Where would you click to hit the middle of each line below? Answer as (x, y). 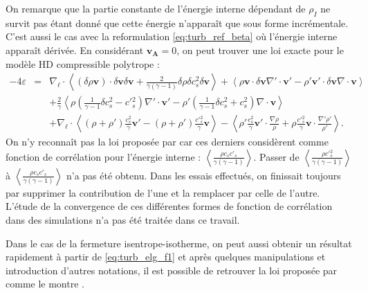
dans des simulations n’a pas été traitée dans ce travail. (123, 220)
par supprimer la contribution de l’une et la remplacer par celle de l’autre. (163, 192)
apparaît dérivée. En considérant (75, 50)
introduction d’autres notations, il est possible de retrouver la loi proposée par (172, 270)
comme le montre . (45, 284)
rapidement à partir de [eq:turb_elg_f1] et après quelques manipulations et (166, 257)
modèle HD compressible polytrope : (83, 63)
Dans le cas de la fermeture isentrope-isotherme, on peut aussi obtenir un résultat (179, 243)
